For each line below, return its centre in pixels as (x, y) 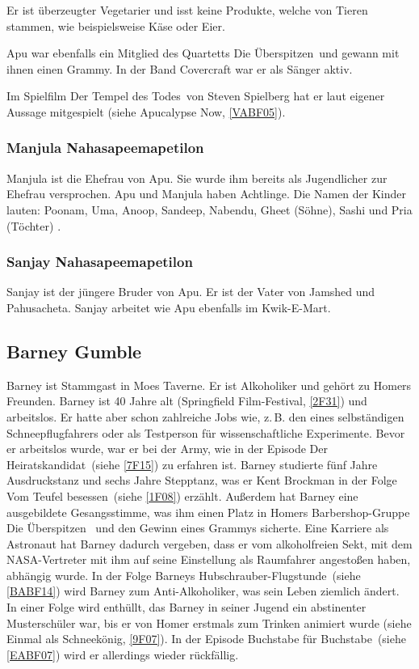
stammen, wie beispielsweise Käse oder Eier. (116, 25)
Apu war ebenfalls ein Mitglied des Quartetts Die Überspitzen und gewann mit (203, 53)
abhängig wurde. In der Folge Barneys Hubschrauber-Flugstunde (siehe (184, 575)
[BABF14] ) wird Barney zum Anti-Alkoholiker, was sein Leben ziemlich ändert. (203, 591)
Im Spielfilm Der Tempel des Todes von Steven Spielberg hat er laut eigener (196, 96)
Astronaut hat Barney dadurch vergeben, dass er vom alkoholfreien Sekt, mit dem (209, 543)
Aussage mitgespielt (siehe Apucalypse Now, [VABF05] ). (146, 111)
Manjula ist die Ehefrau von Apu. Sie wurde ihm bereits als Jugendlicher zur (197, 178)
